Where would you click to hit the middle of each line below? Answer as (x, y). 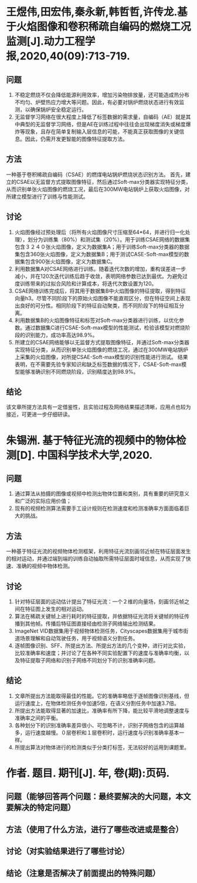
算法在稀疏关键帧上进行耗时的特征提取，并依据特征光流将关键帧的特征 (99, 616)
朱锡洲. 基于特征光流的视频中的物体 (91, 440)
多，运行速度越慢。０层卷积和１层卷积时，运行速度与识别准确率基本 (97, 733)
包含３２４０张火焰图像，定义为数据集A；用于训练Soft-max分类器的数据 (102, 247)
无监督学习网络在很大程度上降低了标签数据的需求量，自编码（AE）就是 (100, 117)
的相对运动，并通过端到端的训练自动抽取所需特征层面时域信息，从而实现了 (96, 559)
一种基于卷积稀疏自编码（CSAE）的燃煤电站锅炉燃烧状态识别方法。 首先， (96, 174)
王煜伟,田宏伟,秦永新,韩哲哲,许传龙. (92, 12)
